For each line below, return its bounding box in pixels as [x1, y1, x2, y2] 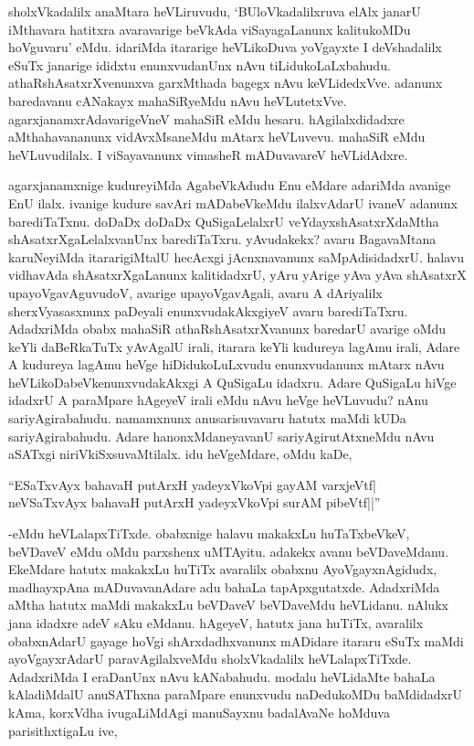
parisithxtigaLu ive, [8, 720, 118, 740]
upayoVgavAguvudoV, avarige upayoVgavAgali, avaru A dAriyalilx [8, 282, 383, 302]
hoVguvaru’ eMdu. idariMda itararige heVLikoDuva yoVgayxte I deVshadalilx [8, 37, 442, 57]
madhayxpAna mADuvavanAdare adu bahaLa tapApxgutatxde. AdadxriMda [8, 577, 440, 596]
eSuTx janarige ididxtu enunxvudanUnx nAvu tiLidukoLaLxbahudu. [8, 55, 391, 74]
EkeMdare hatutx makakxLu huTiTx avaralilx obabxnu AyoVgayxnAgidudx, [8, 559, 437, 579]
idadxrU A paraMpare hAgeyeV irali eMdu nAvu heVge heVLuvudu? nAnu [8, 390, 428, 410]
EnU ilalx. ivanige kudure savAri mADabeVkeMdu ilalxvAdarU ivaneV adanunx [8, 193, 458, 212]
